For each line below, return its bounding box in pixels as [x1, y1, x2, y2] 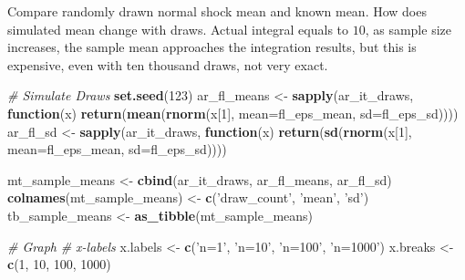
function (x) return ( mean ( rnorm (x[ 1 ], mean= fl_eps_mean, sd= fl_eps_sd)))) [7, 103, 459, 122]
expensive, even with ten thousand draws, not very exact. [7, 55, 328, 74]
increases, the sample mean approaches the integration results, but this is [7, 37, 417, 57]
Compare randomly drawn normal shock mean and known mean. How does [7, 2, 427, 20]
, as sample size [365, 19, 451, 38]
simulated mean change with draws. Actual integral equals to [7, 19, 349, 38]
